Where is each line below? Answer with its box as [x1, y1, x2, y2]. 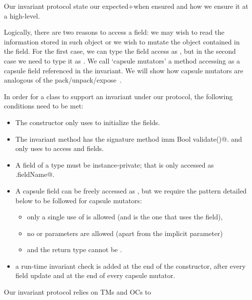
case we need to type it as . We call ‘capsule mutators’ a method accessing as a [4, 55, 240, 65]
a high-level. [4, 10, 40, 21]
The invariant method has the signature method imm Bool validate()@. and [15, 133, 242, 144]
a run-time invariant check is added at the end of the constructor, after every [15, 260, 246, 271]
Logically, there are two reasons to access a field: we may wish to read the [4, 27, 225, 37]
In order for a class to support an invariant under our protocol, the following [4, 91, 233, 101]
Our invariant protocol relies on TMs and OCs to [4, 287, 151, 297]
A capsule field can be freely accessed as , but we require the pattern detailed [15, 185, 247, 195]
